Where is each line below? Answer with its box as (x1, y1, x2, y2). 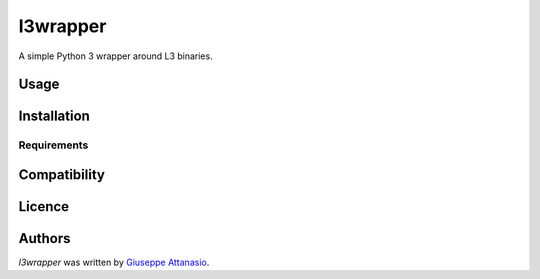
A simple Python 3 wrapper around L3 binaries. (18, 50, 214, 62)
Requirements (18, 138, 89, 152)
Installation (18, 108, 90, 125)
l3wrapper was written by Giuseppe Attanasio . (18, 256, 210, 269)
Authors (18, 230, 71, 247)
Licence (18, 198, 70, 215)
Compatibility (18, 166, 105, 183)
